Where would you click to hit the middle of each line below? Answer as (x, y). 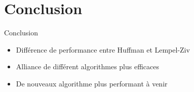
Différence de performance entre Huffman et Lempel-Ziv (103, 49)
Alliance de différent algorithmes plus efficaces (88, 66)
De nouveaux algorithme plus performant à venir (92, 83)
